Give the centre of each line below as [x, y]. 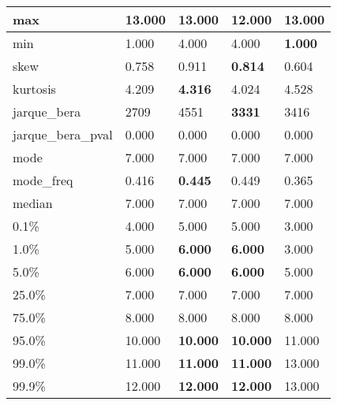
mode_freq [43, 180]
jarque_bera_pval [63, 134]
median [33, 203]
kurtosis [34, 89]
